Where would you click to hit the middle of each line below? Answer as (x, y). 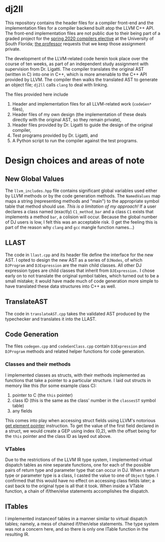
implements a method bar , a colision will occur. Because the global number (81, 217)
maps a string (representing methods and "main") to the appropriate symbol (82, 201)
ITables (16, 507)
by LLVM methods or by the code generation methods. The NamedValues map (83, 195)
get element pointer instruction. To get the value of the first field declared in (82, 426)
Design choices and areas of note (75, 161)
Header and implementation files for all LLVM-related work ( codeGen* (82, 104)
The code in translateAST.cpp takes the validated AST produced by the (78, 313)
